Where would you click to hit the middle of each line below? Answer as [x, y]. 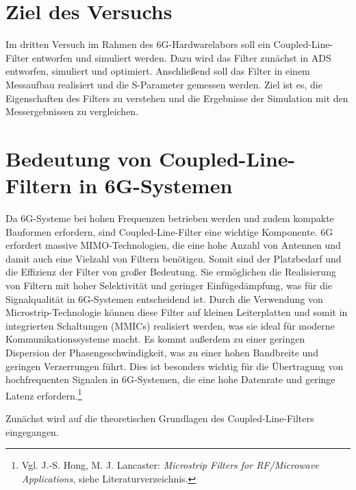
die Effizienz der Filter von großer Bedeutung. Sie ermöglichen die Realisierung [171, 272]
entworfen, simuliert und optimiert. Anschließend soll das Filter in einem [158, 71]
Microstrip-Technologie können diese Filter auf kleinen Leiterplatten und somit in [177, 312]
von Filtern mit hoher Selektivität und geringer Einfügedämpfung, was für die [169, 285]
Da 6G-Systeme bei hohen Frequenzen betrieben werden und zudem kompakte [170, 218]
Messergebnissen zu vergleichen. [72, 111]
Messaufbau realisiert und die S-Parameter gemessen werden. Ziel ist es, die [164, 84]
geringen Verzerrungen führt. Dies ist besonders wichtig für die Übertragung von [175, 366]
